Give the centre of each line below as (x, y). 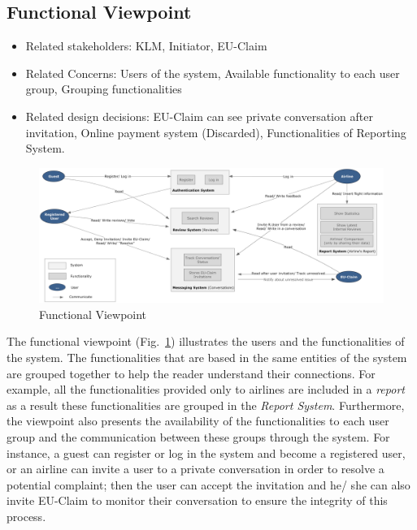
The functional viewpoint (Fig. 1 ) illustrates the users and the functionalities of (206, 341)
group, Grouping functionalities (104, 89)
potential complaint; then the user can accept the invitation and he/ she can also (208, 484)
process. (26, 516)
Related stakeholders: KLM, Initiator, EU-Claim (146, 46)
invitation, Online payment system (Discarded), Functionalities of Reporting (216, 132)
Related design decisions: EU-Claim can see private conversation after (199, 116)
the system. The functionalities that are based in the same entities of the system (207, 357)
